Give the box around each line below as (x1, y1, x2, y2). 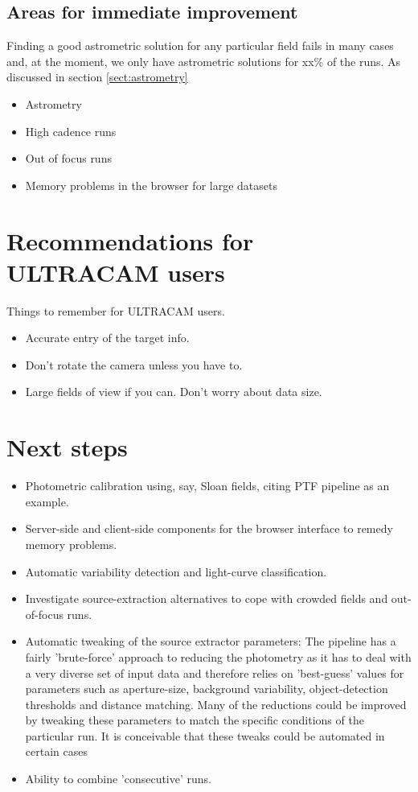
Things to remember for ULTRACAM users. (6, 302, 225, 319)
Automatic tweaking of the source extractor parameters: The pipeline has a (25, 633, 396, 650)
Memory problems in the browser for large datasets (25, 176, 277, 193)
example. (25, 493, 69, 509)
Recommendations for (6, 224, 254, 257)
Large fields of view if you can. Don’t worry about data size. (25, 383, 322, 400)
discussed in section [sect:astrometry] (6, 68, 188, 85)
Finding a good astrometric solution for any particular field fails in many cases (6, 37, 394, 54)
